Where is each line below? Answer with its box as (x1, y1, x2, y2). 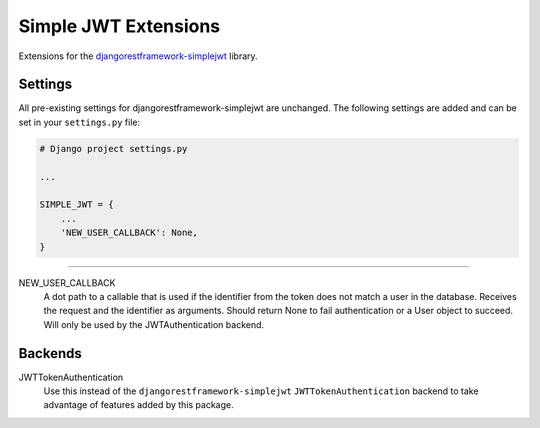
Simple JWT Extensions (18, 15, 221, 37)
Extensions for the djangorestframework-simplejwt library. (18, 50, 259, 62)
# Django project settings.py (39, 143, 188, 154)
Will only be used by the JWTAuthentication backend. (43, 318, 265, 330)
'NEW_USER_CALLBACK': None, (60, 227, 199, 239)
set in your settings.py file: (18, 116, 140, 128)
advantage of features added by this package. (43, 399, 234, 411)
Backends (18, 345, 82, 362)
